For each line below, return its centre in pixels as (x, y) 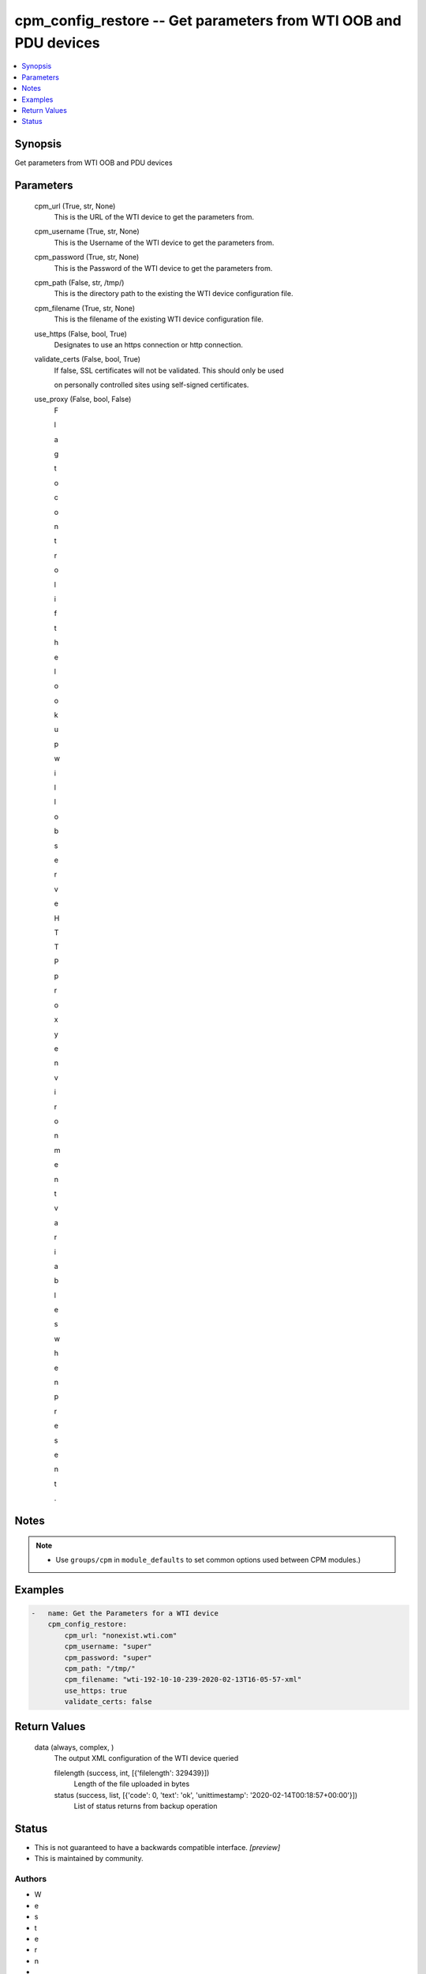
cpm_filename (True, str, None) (85, 308)
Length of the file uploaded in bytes (132, 1784)
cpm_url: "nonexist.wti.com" (121, 1635)
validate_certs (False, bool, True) (88, 359)
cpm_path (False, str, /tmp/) (79, 282)
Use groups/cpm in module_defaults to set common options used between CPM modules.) (208, 1559)
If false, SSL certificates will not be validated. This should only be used (169, 370)
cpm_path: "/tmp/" (100, 1668)
